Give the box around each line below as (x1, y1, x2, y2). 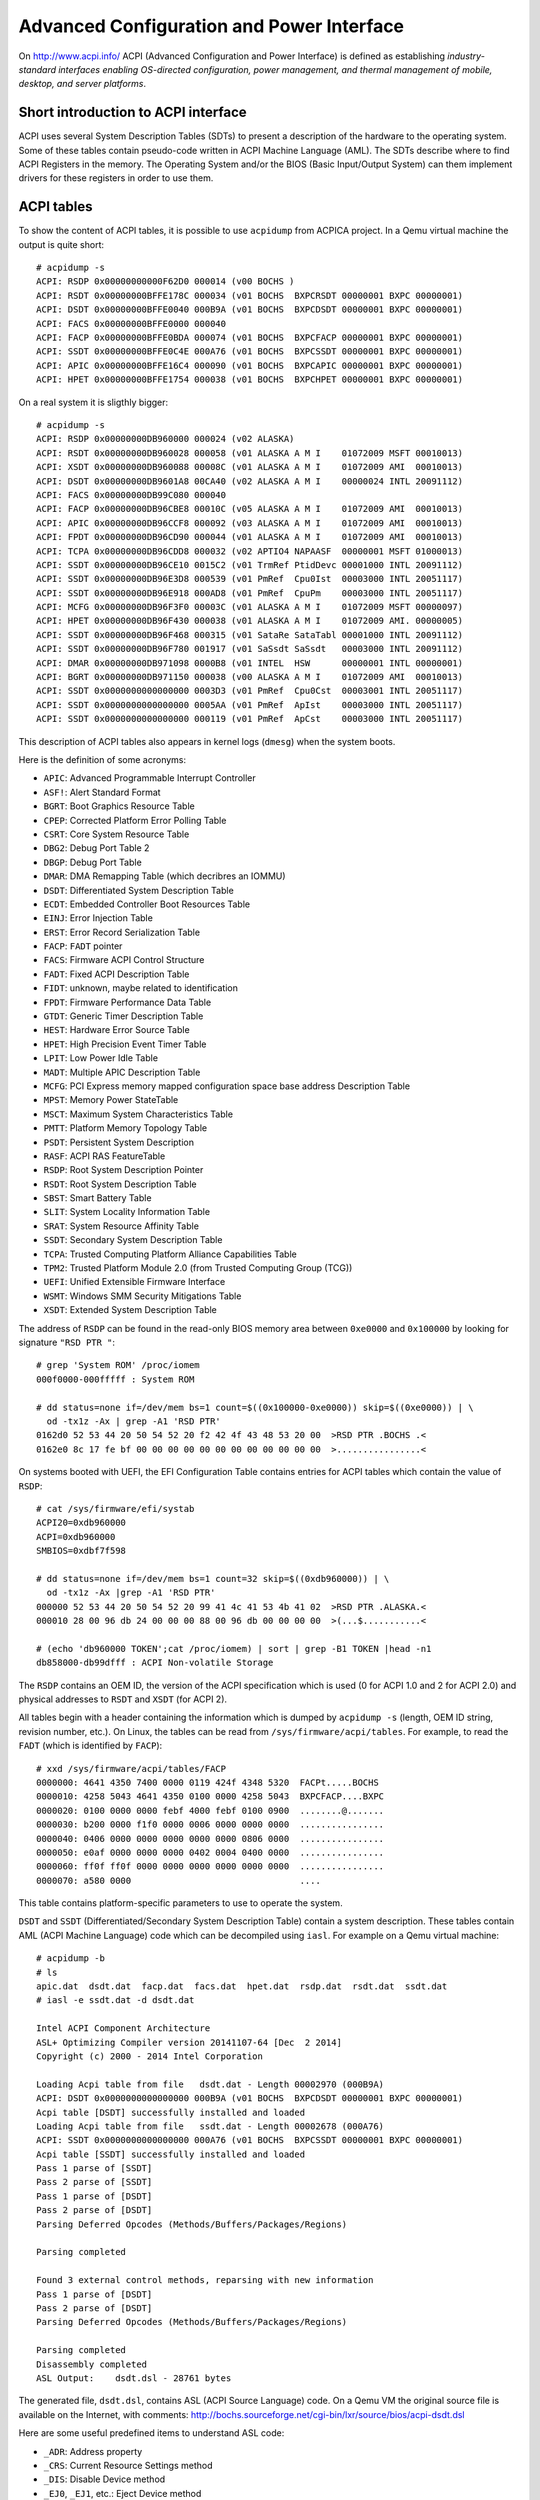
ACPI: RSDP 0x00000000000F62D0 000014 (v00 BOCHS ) (36, 276, 295, 287)
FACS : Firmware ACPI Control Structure (43, 954, 205, 966)
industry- (446, 50, 485, 62)
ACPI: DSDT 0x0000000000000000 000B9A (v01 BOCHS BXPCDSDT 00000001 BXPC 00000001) (36, 2093, 464, 2104)
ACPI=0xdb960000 (36, 1531, 116, 1542)
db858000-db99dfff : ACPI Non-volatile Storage (36, 1657, 274, 1669)
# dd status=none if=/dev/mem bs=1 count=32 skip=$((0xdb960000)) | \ (36, 1573, 390, 1584)
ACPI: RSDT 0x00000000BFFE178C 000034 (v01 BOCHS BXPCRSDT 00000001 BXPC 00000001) (36, 290, 464, 301)
